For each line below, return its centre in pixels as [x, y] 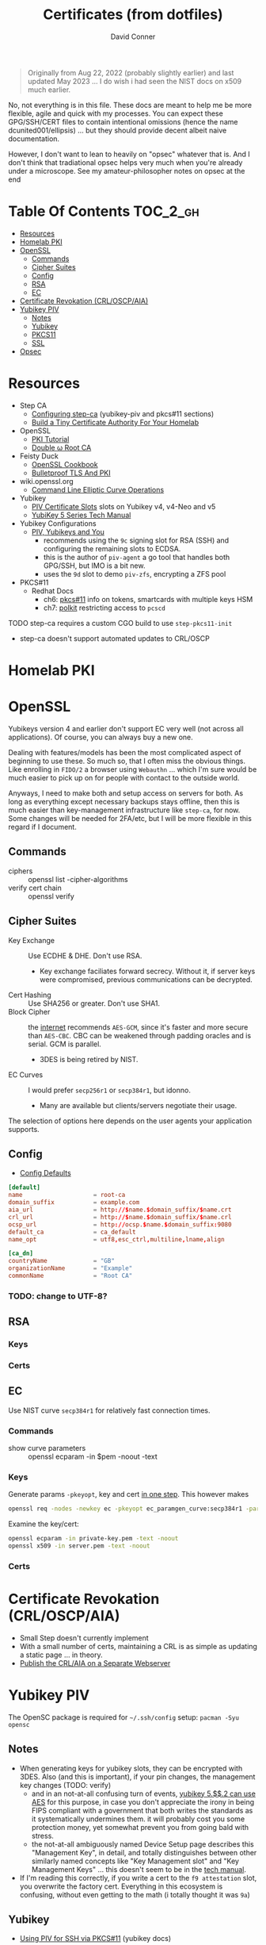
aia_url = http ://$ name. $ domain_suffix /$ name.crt [120, 1210]
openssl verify [51, 896]
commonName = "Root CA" [70, 1276]
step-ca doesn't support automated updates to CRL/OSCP [114, 638]
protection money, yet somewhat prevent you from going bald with [140, 1827]
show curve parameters [47, 1448]
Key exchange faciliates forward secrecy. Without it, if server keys [147, 971]
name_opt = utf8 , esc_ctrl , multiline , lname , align [116, 1239]
